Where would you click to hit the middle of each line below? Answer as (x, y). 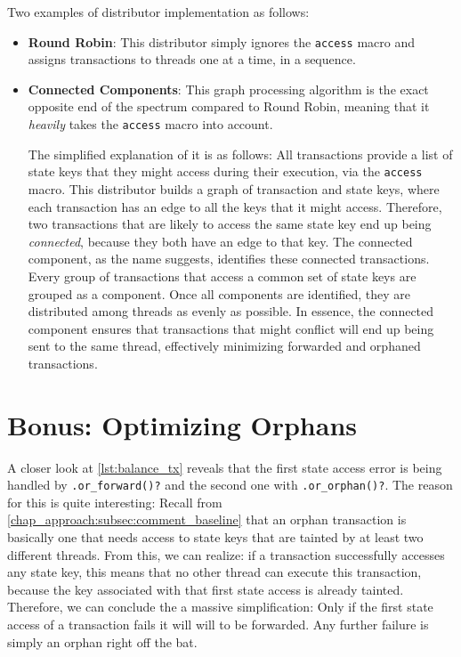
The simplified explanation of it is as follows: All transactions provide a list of (240, 154)
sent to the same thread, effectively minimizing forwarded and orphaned (224, 346)
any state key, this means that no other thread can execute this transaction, (214, 572)
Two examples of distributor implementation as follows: (158, 12)
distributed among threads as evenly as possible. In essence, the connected (231, 311)
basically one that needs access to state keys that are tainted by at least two (215, 537)
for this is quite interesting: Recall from (115, 502)
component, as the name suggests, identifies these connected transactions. (229, 259)
